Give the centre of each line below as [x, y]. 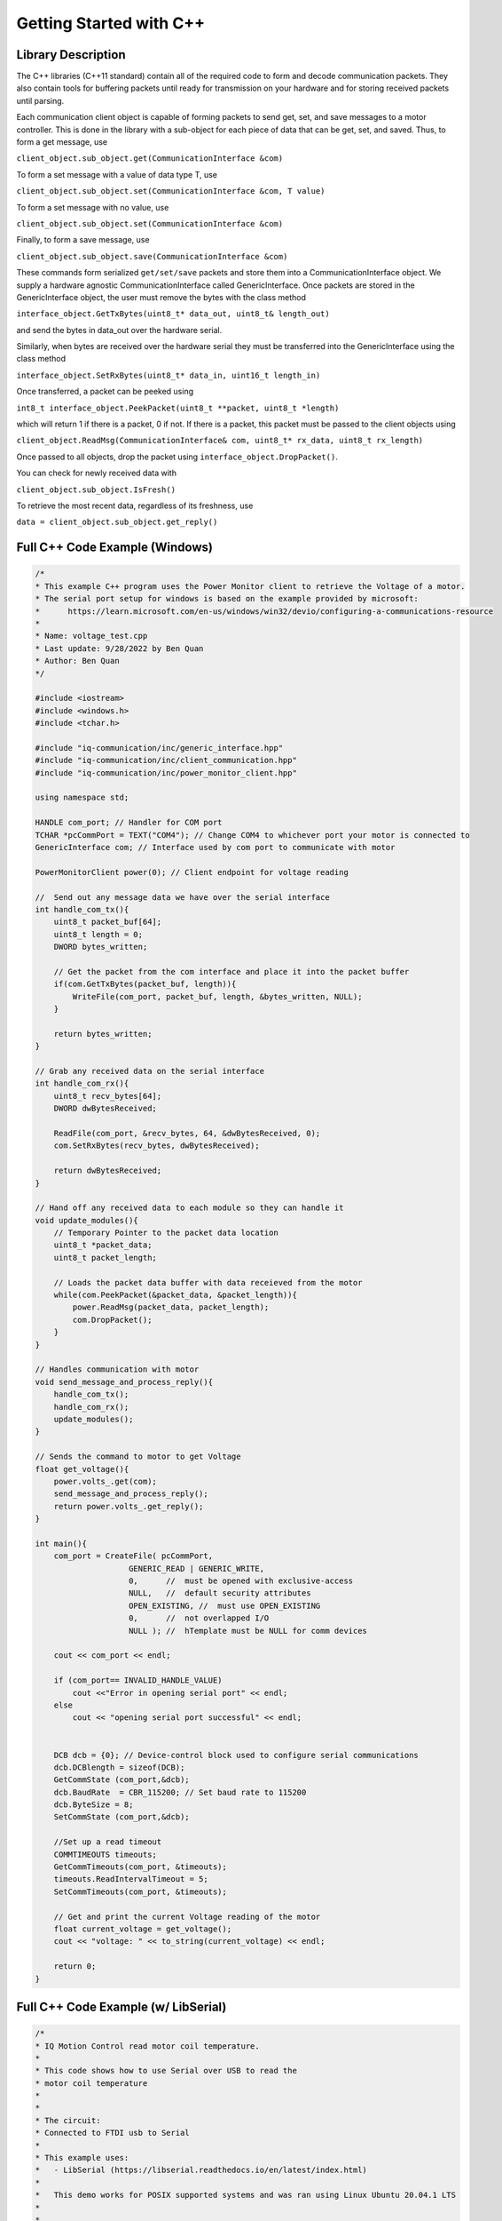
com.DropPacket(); [112, 1320]
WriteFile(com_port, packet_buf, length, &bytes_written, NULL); [217, 996]
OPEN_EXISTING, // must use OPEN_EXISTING [225, 1605]
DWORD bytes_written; [101, 947]
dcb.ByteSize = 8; [94, 1805]
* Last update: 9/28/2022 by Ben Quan [119, 648]
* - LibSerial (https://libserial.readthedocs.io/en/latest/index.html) [201, 2170]
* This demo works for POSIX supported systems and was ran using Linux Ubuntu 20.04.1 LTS [246, 2195]
